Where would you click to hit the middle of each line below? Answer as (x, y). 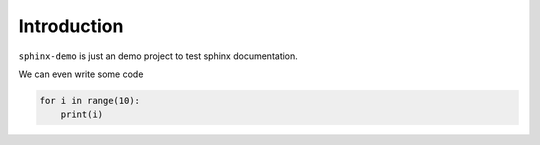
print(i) (82, 114)
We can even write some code (81, 74)
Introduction (71, 26)
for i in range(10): (89, 100)
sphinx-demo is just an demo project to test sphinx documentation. (158, 56)
